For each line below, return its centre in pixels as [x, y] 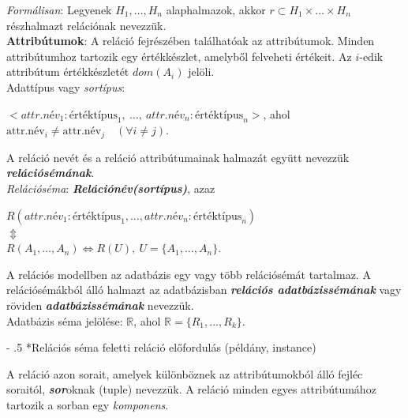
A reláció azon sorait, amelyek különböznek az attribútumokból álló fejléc [185, 373]
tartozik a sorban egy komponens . [88, 404]
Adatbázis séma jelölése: [65, 320]
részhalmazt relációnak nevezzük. [86, 25]
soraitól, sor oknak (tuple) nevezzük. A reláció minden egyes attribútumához [191, 389]
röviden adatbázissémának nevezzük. [100, 305]
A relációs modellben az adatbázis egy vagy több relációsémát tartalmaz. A [189, 274]
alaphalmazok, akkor [216, 9]
